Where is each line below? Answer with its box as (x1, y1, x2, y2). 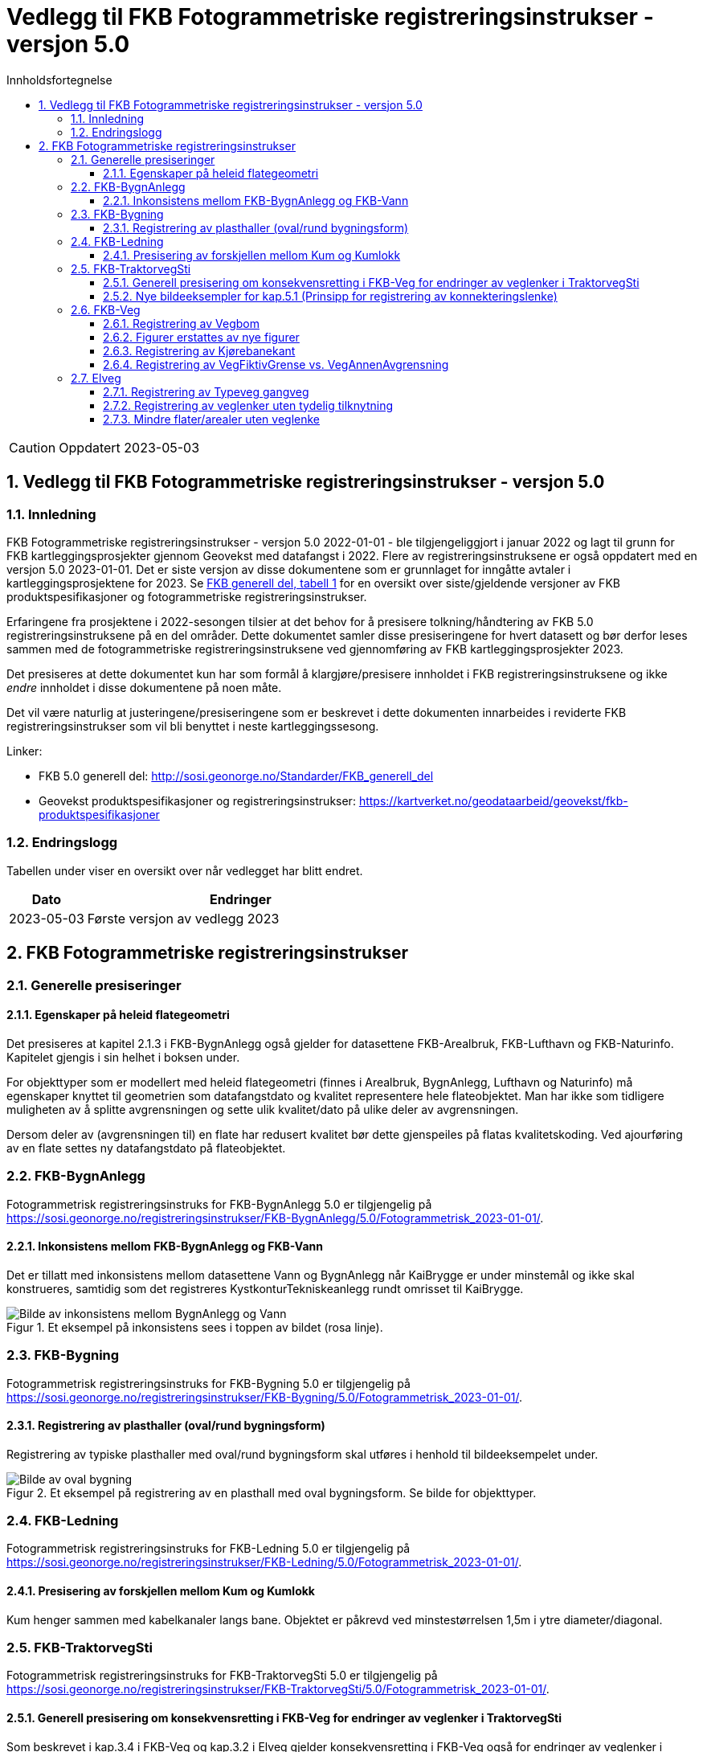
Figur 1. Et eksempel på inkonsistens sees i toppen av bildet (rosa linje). (6, 1320, 383, 1334)
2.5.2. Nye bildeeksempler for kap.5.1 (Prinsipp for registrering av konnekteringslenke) (103, 289, 558, 303)
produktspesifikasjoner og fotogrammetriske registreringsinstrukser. (6, 589, 367, 604)
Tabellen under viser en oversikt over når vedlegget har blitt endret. (6, 863, 363, 878)
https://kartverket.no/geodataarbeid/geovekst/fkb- (358, 793, 628, 808)
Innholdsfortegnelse (6, 72, 112, 87)
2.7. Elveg (71, 370, 121, 385)
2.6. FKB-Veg (71, 302, 141, 317)
